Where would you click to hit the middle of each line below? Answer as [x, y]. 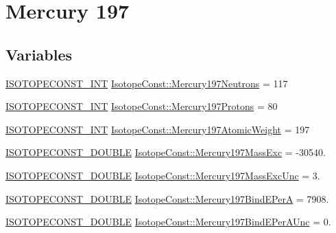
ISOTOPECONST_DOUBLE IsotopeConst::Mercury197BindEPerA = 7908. [167, 198]
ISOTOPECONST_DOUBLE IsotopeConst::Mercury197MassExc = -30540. [166, 152]
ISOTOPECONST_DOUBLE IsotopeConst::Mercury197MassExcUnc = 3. [163, 175]
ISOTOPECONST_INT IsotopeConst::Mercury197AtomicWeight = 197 [158, 129]
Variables [39, 54]
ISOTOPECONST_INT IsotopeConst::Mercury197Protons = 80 [142, 106]
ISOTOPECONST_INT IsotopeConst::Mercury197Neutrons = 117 [147, 83]
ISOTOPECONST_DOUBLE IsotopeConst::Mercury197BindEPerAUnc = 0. [168, 222]
